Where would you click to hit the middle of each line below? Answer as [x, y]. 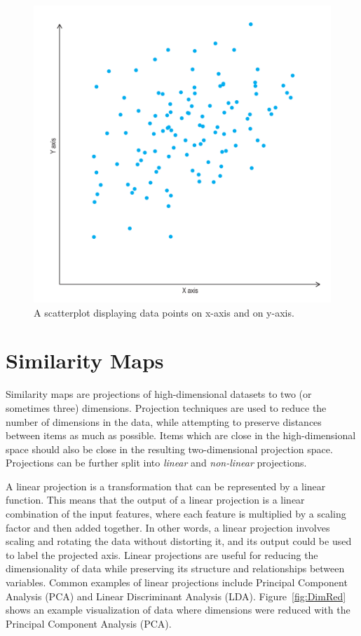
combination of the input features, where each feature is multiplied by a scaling [176, 514]
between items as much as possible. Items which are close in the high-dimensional [181, 435]
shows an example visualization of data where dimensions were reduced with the [178, 610]
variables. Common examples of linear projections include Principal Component [177, 582]
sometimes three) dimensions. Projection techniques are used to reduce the [166, 407]
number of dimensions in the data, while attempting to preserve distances [164, 421]
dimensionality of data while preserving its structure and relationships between [175, 568]
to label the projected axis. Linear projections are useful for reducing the [162, 554]
